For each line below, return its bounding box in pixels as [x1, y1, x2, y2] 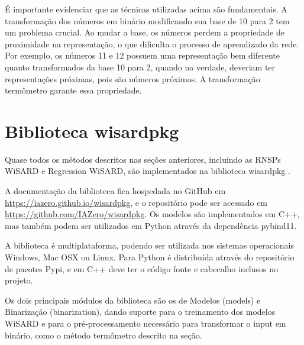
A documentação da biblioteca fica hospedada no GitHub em [5, 185, 226, 197]
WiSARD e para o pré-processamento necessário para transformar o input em [5, 317, 286, 329]
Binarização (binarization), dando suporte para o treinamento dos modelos [5, 305, 276, 318]
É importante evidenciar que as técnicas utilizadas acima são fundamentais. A [5, 3, 287, 15]
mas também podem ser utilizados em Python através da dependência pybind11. [5, 219, 297, 231]
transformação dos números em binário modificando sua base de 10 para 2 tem [5, 14, 290, 27]
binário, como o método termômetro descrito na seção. [5, 328, 202, 341]
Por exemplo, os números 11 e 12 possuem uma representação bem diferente [5, 49, 280, 62]
